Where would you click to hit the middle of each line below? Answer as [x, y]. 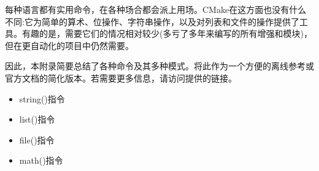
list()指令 [37, 119]
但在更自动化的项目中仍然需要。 [69, 45]
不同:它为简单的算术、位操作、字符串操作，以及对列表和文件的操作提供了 [152, 21]
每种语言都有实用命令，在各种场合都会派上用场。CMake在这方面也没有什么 [156, 9]
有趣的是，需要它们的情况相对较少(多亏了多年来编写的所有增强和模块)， [167, 33]
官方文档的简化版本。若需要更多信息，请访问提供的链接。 [121, 78]
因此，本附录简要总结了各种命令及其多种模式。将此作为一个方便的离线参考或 [159, 66]
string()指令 [42, 98]
